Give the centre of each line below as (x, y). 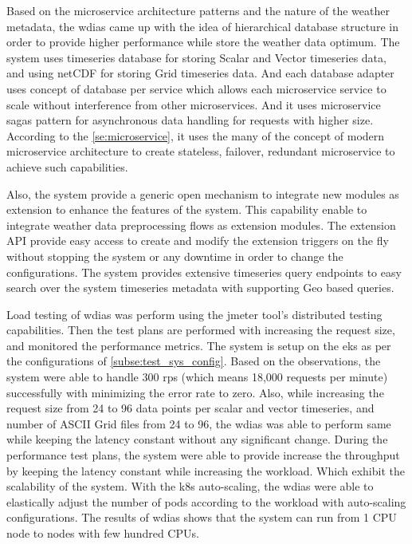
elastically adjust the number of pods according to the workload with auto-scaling (206, 501)
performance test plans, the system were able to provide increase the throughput (203, 455)
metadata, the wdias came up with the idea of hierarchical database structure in (202, 26)
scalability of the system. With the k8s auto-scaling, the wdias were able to (190, 486)
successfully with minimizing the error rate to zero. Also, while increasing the (195, 392)
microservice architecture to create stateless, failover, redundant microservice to (201, 151)
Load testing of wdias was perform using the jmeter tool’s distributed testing (194, 314)
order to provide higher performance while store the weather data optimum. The (203, 42)
